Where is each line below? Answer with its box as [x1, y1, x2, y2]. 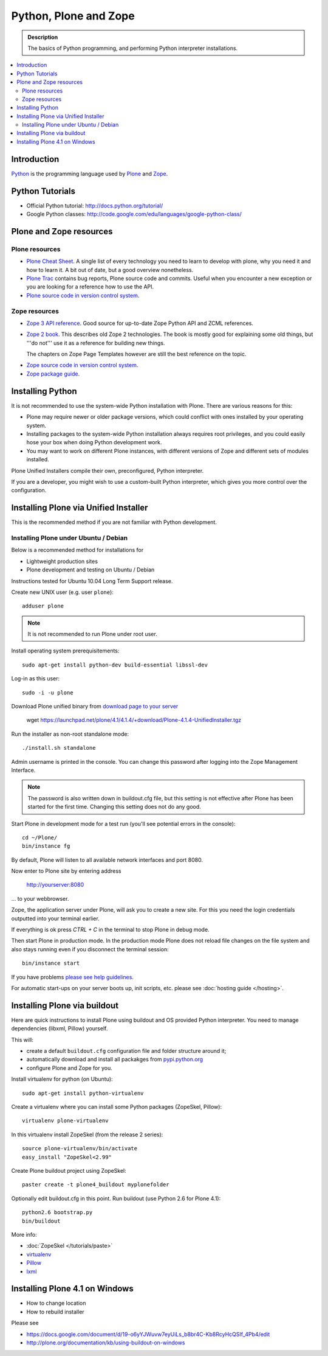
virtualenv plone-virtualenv [22, 1117, 109, 1124]
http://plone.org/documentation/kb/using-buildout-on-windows [26, 1339, 185, 1346]
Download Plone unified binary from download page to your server [11, 703, 179, 710]
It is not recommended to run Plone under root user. [27, 631, 157, 638]
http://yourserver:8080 [26, 881, 84, 889]
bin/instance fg [22, 843, 70, 850]
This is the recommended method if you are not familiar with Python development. [11, 519, 217, 526]
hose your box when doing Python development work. [26, 439, 162, 446]
